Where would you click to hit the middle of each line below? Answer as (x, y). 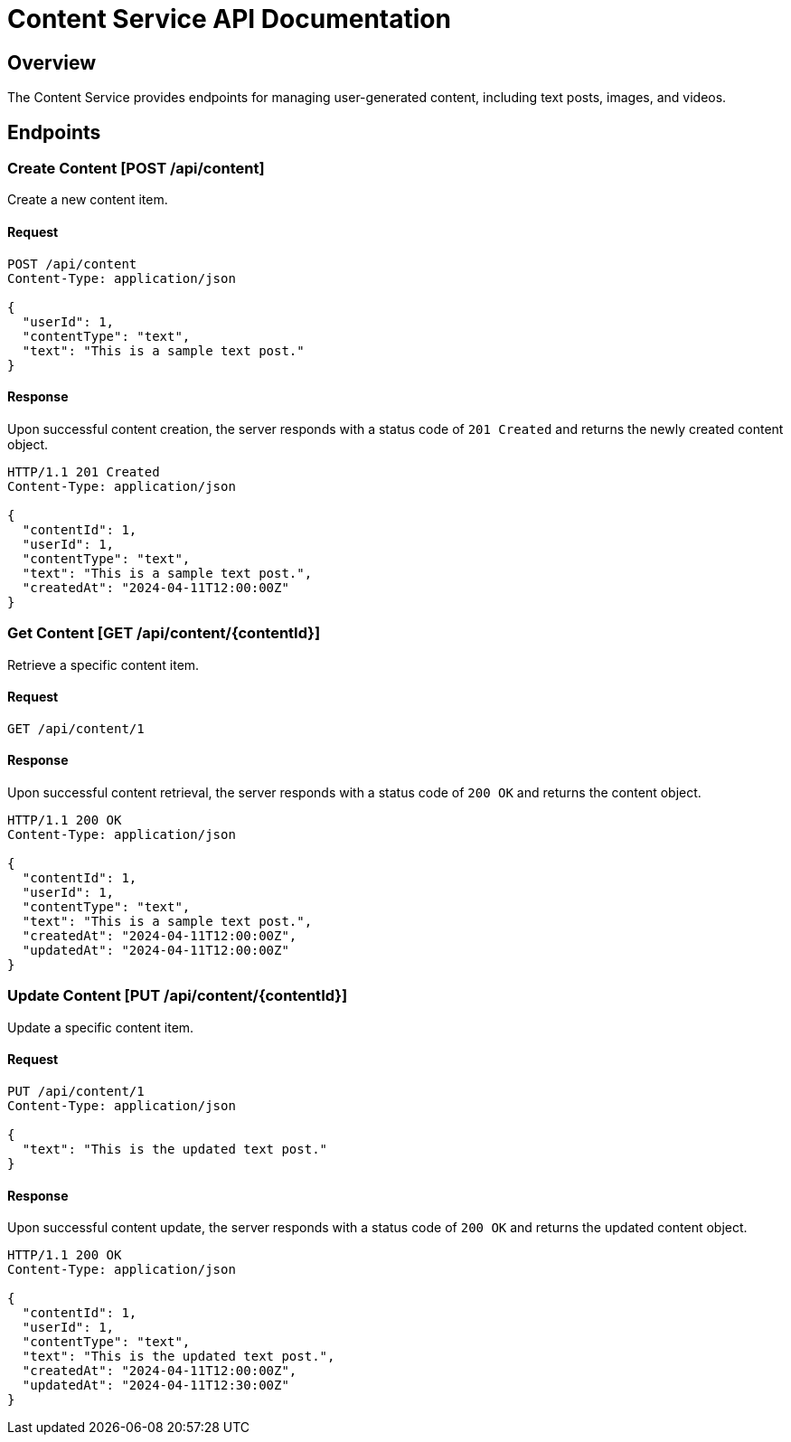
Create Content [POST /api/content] (136, 169)
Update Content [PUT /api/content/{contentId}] (178, 996)
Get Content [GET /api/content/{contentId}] (164, 633)
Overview (52, 62)
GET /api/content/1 (76, 728)
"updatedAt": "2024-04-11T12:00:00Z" (155, 951)
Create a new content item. (88, 200)
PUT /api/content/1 (76, 1091)
